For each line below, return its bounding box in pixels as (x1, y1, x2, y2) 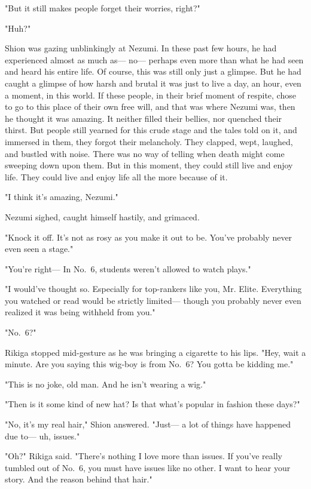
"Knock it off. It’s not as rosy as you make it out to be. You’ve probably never (5, 230, 292, 243)
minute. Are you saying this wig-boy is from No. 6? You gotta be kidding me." (5, 358, 294, 370)
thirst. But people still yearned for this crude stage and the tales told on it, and (5, 124, 297, 136)
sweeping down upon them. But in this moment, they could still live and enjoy (5, 159, 293, 171)
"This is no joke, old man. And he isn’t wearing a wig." (5, 377, 206, 390)
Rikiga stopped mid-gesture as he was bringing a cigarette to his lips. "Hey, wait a (5, 346, 306, 358)
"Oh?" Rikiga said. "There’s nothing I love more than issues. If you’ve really (5, 450, 283, 462)
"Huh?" (5, 21, 31, 34)
